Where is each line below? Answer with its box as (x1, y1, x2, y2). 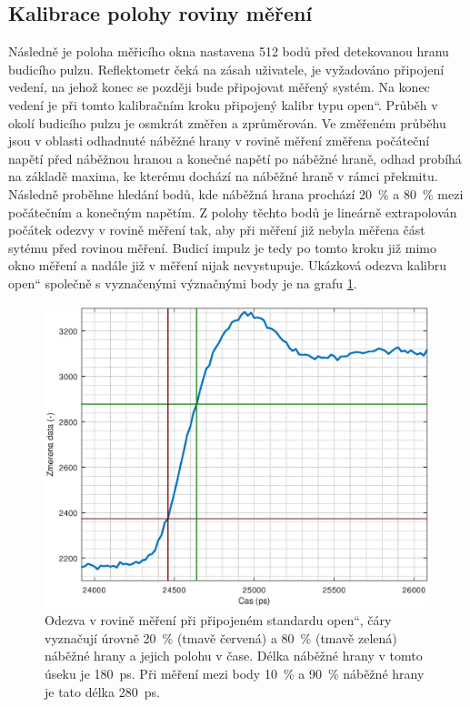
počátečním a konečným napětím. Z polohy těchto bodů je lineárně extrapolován (8, 202, 457, 221)
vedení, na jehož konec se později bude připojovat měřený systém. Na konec (8, 77, 430, 96)
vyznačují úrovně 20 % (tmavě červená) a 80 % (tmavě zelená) (45, 628, 397, 647)
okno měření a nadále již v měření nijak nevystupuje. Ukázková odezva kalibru (8, 256, 447, 275)
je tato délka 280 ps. (45, 682, 160, 701)
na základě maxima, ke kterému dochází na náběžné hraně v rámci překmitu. (8, 167, 438, 186)
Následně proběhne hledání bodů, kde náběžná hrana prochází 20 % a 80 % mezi (8, 184, 464, 203)
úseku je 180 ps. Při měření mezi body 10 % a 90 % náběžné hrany (45, 663, 425, 682)
